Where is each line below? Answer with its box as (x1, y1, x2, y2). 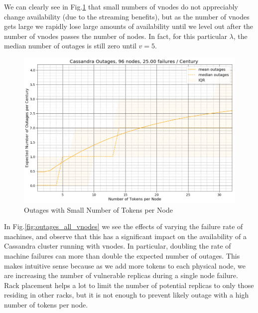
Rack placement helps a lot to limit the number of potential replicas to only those (4, 280, 254, 290)
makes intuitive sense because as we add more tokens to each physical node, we (4, 260, 246, 271)
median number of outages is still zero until (4, 40, 136, 51)
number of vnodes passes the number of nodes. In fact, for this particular (4, 30, 227, 41)
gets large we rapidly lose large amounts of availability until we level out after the (4, 21, 254, 31)
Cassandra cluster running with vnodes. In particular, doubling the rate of (4, 241, 231, 251)
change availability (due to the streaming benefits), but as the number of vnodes (4, 11, 250, 21)
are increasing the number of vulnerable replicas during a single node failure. (4, 270, 238, 281)
